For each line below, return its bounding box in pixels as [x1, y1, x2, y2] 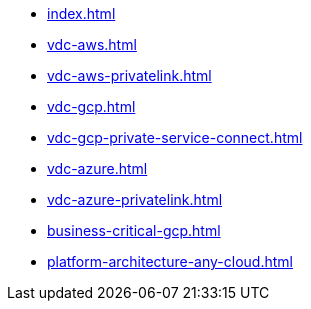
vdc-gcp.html [47, 98, 136, 115]
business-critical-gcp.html [47, 222, 221, 239]
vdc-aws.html [47, 36, 137, 53]
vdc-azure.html [47, 160, 148, 177]
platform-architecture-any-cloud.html [47, 253, 293, 270]
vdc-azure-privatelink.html [47, 191, 223, 208]
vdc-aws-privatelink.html [47, 67, 212, 84]
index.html [47, 5, 116, 22]
